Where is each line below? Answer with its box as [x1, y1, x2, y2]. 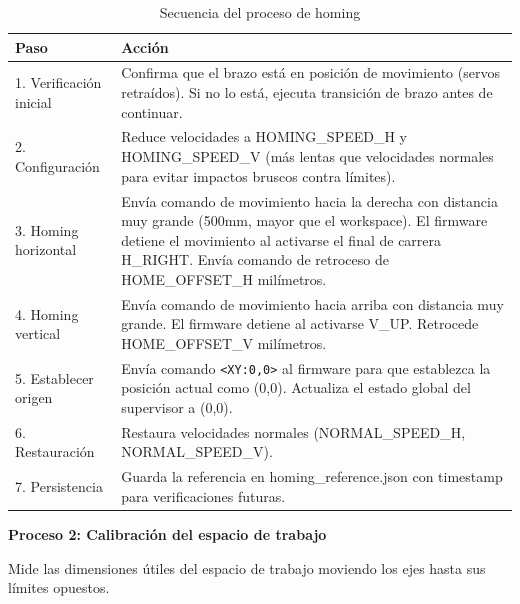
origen [15, 387, 53, 408]
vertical [15, 323, 61, 344]
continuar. [121, 101, 183, 122]
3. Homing [15, 219, 79, 240]
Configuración [15, 155, 100, 176]
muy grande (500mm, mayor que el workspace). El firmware [121, 210, 488, 231]
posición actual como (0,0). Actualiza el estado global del [121, 377, 471, 398]
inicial [15, 91, 52, 112]
